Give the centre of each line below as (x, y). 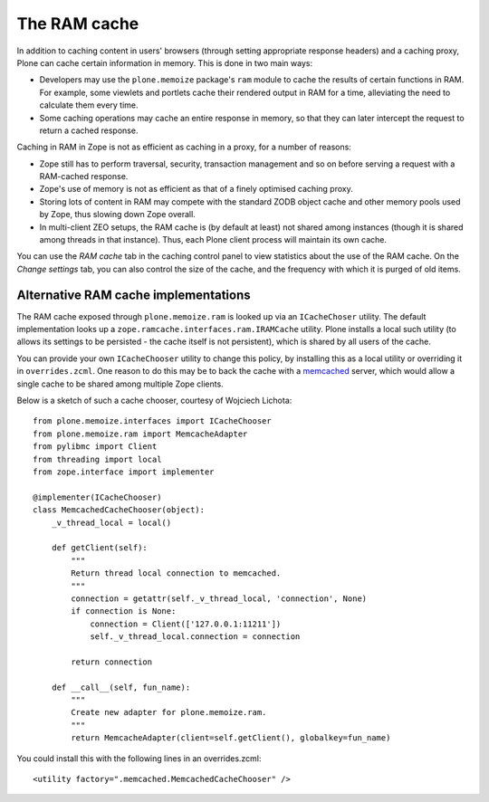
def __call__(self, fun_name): (121, 687)
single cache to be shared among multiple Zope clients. (120, 384)
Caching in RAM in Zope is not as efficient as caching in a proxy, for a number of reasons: (184, 147)
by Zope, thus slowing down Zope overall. (118, 215)
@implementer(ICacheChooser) (97, 497)
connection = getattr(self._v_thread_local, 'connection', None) (219, 598)
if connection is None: (124, 611)
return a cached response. (89, 130)
